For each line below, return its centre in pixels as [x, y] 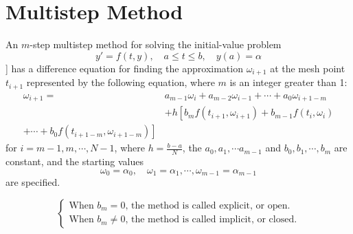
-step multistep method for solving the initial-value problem [156, 44]
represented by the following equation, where [121, 82]
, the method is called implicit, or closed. [211, 220]
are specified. [33, 182]
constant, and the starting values [75, 161]
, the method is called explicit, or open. [208, 205]
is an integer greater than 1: [288, 82]
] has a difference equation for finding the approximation [124, 68]
